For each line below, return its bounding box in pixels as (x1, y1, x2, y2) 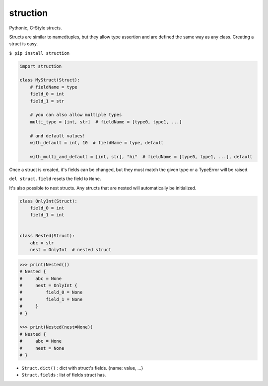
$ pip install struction (9, 50, 69, 56)
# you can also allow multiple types (30, 112, 122, 118)
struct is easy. (9, 41, 38, 47)
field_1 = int (30, 212, 65, 218)
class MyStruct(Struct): (19, 77, 80, 83)
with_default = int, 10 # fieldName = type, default (30, 140, 164, 145)
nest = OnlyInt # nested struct (30, 247, 112, 253)
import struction (19, 63, 62, 69)
